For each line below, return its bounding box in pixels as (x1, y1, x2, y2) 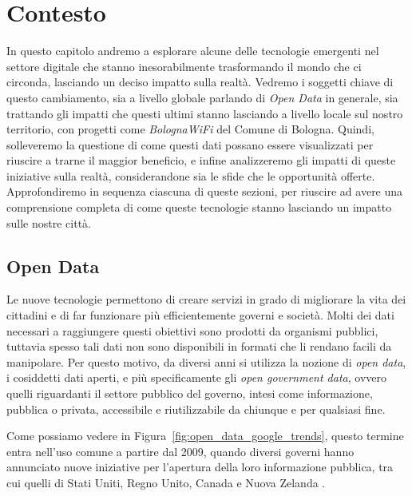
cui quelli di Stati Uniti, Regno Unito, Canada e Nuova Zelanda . (6, 474, 326, 490)
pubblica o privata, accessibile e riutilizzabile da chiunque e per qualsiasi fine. (6, 400, 386, 417)
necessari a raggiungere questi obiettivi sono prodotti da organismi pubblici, (6, 322, 378, 339)
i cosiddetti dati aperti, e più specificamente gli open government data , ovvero (6, 369, 386, 386)
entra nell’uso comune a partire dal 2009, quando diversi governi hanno (6, 442, 355, 459)
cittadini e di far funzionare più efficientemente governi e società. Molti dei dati (6, 307, 394, 323)
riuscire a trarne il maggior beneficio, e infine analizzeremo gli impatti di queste (6, 152, 396, 169)
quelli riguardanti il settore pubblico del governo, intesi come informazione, (6, 385, 373, 402)
